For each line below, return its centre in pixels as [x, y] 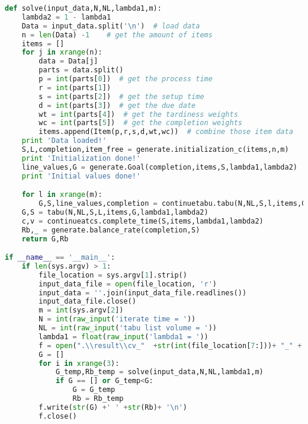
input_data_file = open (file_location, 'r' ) [128, 284]
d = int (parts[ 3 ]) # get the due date [117, 105]
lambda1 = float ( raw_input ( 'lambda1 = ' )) [123, 337]
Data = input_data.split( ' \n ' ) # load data [111, 26]
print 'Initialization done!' [81, 158]
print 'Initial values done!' [81, 176]
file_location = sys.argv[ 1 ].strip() [113, 275]
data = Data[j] [68, 61]
